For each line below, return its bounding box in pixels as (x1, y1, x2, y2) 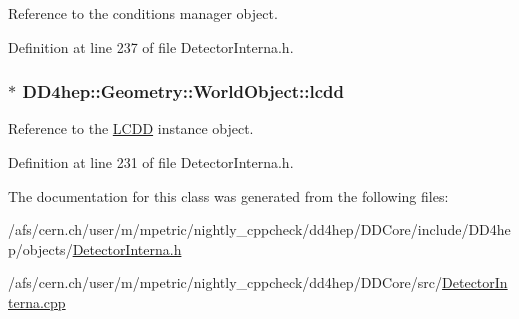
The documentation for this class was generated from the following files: (8, 185, 449, 206)
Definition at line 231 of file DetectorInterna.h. (8, 152, 294, 172)
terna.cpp (8, 291, 66, 312)
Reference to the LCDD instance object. (8, 118, 254, 139)
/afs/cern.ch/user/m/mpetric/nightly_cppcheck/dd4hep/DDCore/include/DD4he (8, 219, 511, 240)
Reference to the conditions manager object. (8, 3, 278, 23)
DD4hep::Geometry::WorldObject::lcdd (22, 79, 345, 104)
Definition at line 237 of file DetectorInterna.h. (8, 36, 294, 57)
